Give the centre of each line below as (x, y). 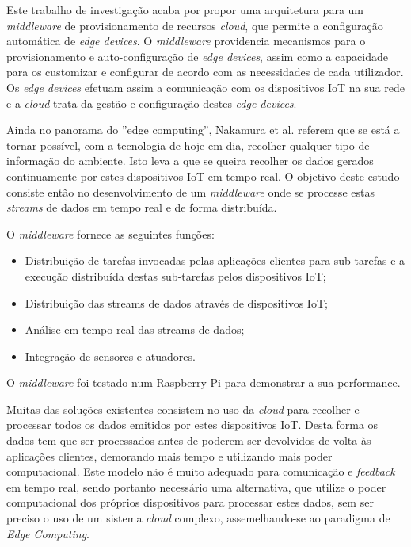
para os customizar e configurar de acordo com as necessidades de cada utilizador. (205, 72)
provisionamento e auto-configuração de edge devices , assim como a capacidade (198, 56)
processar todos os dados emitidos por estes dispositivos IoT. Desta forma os (192, 425)
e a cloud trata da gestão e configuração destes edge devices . (152, 103)
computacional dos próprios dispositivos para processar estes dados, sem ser (190, 502)
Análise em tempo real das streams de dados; (135, 329)
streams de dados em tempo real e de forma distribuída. (142, 207)
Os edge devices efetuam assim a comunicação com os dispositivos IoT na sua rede (205, 87)
